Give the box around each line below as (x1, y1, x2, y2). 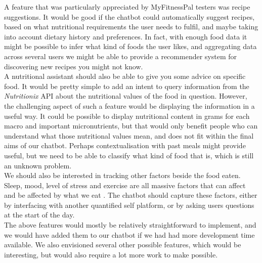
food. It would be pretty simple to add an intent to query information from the (4, 80, 249, 91)
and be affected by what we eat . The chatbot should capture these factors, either (4, 190, 257, 200)
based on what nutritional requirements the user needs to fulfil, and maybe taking (4, 21, 258, 32)
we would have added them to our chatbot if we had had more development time (4, 229, 255, 240)
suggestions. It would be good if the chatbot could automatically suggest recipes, (4, 11, 255, 22)
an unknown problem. (4, 160, 72, 170)
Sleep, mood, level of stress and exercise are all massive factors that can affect (4, 180, 246, 190)
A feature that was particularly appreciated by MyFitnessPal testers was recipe (4, 2, 250, 12)
